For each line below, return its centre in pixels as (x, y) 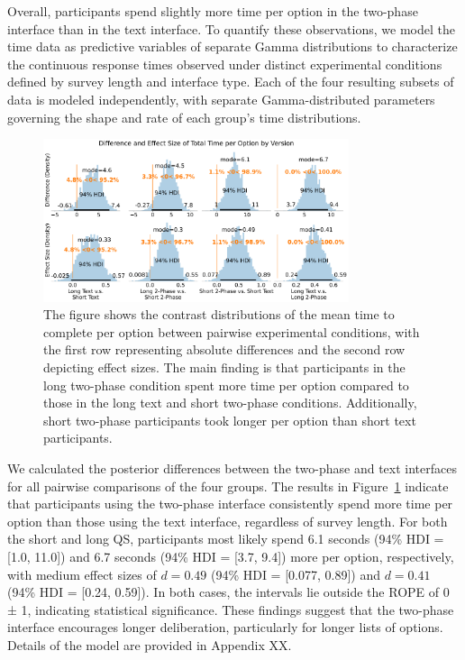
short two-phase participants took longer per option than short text (230, 420)
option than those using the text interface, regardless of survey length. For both (228, 521)
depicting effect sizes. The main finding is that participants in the (224, 367)
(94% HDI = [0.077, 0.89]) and (295, 574)
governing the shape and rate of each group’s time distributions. (184, 117)
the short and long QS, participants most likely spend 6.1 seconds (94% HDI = (226, 539)
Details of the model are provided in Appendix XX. (150, 644)
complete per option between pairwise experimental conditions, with (232, 331)
